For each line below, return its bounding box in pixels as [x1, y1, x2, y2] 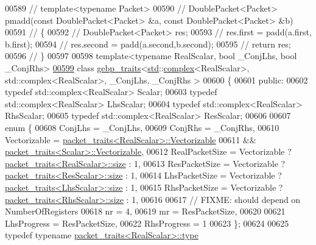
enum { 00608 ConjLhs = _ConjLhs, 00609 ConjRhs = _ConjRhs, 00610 [5, 121, 279, 133]
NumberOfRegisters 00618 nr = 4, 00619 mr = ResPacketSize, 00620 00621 [5, 205, 286, 218]
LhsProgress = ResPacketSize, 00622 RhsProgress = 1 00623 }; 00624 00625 [5, 216, 289, 229]
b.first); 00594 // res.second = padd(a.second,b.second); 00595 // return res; [5, 37, 291, 50]
